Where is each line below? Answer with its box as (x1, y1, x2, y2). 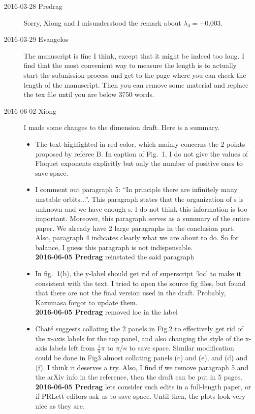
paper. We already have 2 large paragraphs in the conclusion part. (35, 223, 235, 233)
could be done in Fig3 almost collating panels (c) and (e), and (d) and (35, 352, 248, 363)
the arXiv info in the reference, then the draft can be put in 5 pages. (35, 372, 243, 382)
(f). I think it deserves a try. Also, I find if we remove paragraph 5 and (35, 362, 249, 372)
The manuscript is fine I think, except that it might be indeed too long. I (24, 50, 245, 61)
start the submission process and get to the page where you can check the (24, 69, 246, 80)
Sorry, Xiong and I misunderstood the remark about (24, 17, 182, 28)
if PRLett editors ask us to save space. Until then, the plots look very (35, 391, 246, 401)
